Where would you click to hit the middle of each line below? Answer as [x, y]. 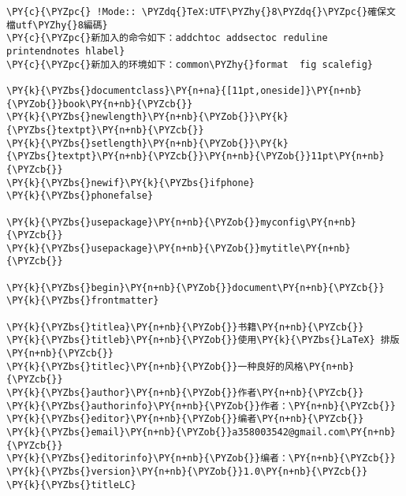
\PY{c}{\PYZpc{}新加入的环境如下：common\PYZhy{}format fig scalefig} [190, 64]
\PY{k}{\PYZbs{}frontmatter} [83, 301]
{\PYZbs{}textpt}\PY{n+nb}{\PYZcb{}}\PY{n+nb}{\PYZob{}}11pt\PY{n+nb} [196, 157]
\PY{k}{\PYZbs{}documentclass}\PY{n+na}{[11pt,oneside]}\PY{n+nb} [184, 90]
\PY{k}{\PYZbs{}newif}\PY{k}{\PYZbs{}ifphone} [130, 183]
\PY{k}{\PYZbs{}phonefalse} [80, 196]
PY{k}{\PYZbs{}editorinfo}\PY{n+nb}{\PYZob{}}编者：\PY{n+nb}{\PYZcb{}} [204, 459]
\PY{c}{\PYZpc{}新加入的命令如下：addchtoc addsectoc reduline [167, 38]
